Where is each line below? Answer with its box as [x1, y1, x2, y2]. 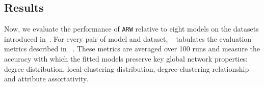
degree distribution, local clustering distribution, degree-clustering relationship [4, 63, 249, 74]
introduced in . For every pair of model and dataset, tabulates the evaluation [4, 33, 252, 44]
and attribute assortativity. [4, 73, 89, 84]
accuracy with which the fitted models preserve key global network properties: [4, 53, 248, 64]
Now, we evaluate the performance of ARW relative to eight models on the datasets [4, 23, 259, 34]
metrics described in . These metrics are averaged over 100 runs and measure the [4, 43, 260, 54]
